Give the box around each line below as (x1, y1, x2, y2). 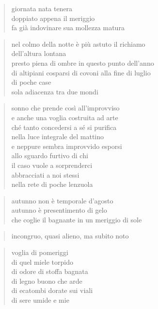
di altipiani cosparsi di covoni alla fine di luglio (11, 67, 151, 77)
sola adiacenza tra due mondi (11, 86, 98, 96)
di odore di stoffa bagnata (11, 266, 88, 276)
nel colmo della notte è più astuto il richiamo (11, 38, 145, 49)
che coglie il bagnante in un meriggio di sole (11, 214, 142, 224)
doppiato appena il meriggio (11, 13, 95, 23)
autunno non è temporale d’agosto (11, 195, 113, 205)
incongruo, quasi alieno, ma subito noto (11, 231, 129, 241)
